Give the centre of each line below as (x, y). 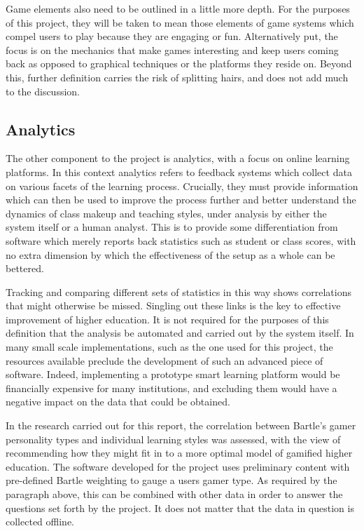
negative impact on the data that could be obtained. (118, 402)
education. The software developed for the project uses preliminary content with (178, 466)
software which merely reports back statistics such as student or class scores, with (181, 240)
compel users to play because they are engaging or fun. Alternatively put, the (172, 36)
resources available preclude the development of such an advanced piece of (164, 360)
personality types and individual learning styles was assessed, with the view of (173, 439)
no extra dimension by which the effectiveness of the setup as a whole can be (170, 254)
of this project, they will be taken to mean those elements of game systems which (180, 22)
